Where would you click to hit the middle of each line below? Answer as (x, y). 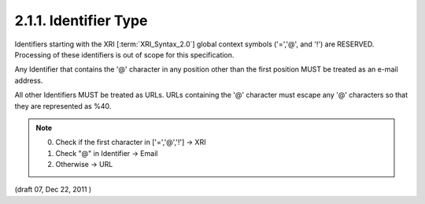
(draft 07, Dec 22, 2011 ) (53, 190)
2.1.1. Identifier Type (81, 20)
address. (29, 80)
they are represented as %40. (63, 106)
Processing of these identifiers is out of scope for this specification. (124, 54)
